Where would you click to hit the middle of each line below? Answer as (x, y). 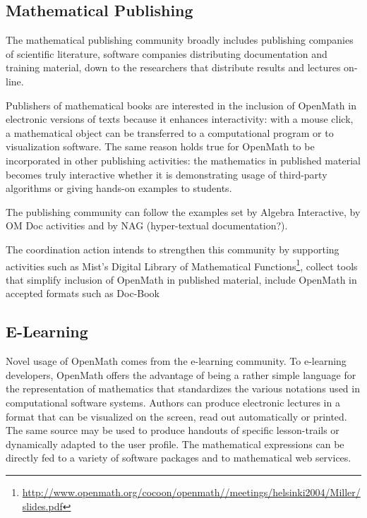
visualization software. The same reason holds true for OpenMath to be (160, 146)
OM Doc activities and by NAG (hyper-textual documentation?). (147, 225)
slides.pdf (42, 506)
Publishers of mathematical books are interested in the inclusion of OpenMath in (181, 105)
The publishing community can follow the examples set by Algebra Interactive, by (183, 211)
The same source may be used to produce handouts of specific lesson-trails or (173, 430)
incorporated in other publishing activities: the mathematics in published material (183, 160)
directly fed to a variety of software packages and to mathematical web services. (179, 458)
